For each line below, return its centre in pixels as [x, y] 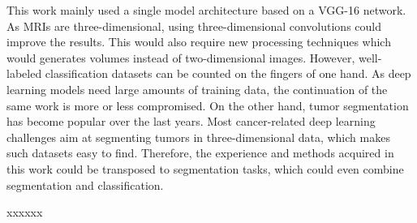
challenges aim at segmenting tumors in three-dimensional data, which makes [198, 137]
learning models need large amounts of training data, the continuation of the [197, 89]
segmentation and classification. [85, 184]
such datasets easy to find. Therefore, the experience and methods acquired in [200, 153]
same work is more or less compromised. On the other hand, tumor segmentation [208, 105]
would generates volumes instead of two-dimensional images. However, [181, 57]
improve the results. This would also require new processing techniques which [199, 42]
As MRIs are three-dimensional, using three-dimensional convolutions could [194, 26]
